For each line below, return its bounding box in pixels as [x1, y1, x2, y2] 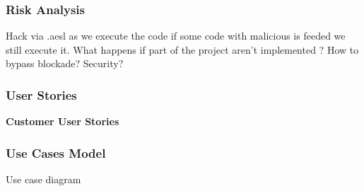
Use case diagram [6, 172, 81, 187]
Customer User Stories [6, 114, 119, 129]
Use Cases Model [6, 144, 106, 161]
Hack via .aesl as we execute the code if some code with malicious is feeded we [6, 28, 346, 43]
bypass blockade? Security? [6, 56, 124, 71]
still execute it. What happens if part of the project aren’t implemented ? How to [6, 42, 359, 57]
